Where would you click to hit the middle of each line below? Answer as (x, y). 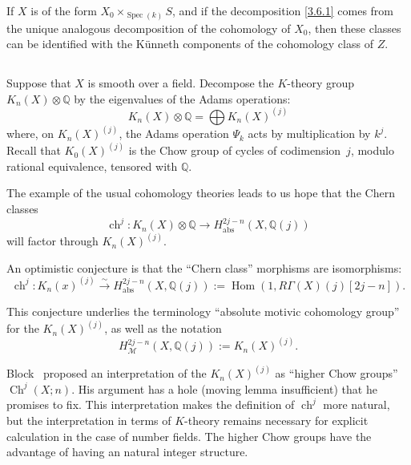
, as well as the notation (163, 328)
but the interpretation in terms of (89, 420)
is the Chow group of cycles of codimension (235, 150)
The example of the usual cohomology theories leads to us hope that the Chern (201, 193)
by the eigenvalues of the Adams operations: (182, 98)
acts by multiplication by (309, 133)
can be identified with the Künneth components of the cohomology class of (190, 44)
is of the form (64, 10)
